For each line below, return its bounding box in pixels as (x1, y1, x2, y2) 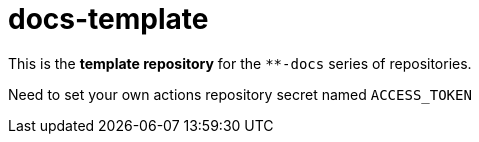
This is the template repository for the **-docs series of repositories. (8, 54, 472, 72)
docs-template (8, 2, 209, 36)
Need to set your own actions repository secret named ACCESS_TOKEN (8, 85, 472, 103)
